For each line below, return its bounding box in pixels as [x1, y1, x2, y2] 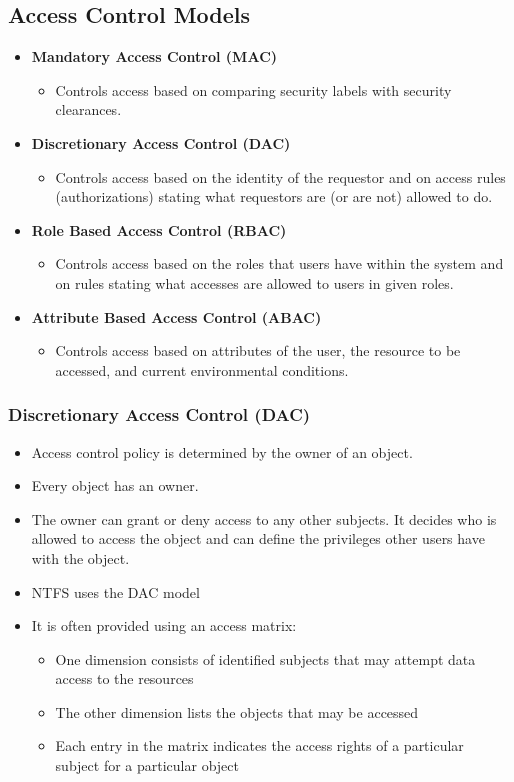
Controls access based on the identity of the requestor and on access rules [55, 166, 506, 187]
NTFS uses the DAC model [31, 581, 200, 602]
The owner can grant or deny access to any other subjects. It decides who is [31, 508, 497, 529]
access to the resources [55, 668, 194, 689]
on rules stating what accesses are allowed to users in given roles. [55, 272, 454, 293]
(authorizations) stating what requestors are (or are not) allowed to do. [55, 186, 493, 207]
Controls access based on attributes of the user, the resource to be [55, 340, 461, 361]
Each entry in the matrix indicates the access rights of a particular [55, 735, 464, 756]
